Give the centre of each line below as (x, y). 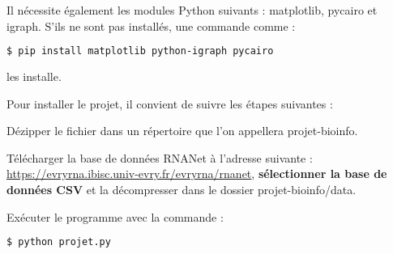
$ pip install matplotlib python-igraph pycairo (140, 51)
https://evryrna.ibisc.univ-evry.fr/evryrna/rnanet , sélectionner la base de (197, 174)
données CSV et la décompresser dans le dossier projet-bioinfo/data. (182, 190)
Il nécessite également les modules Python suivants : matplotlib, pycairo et (192, 10)
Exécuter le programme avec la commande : (115, 216)
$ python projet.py (59, 242)
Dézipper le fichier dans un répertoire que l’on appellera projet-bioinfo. (182, 131)
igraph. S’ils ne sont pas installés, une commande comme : (151, 25)
